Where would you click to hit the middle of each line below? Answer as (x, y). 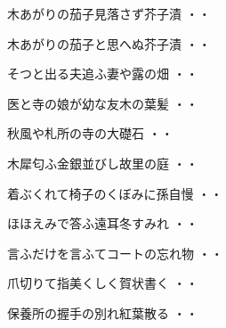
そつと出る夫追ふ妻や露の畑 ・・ (103, 74)
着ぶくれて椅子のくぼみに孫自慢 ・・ (115, 193)
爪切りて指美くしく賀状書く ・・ (103, 283)
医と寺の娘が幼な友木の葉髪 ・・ (103, 103)
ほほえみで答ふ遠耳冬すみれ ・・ (103, 223)
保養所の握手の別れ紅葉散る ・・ (103, 312)
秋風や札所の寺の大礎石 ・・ (90, 133)
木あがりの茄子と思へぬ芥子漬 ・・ (109, 43)
